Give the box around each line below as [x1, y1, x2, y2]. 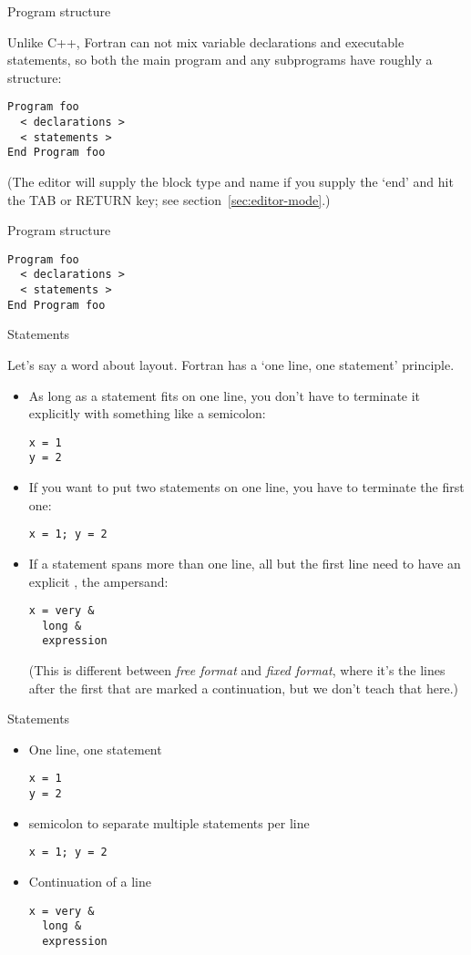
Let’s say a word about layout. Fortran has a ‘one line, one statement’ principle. [7, 355, 455, 374]
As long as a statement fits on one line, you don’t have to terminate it [28, 385, 421, 405]
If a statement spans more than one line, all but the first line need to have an [28, 553, 461, 572]
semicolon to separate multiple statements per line [28, 813, 310, 832]
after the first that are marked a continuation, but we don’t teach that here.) [28, 678, 459, 697]
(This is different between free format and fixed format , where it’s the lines [28, 661, 445, 680]
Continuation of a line [28, 872, 151, 891]
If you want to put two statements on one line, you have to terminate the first [28, 477, 465, 497]
